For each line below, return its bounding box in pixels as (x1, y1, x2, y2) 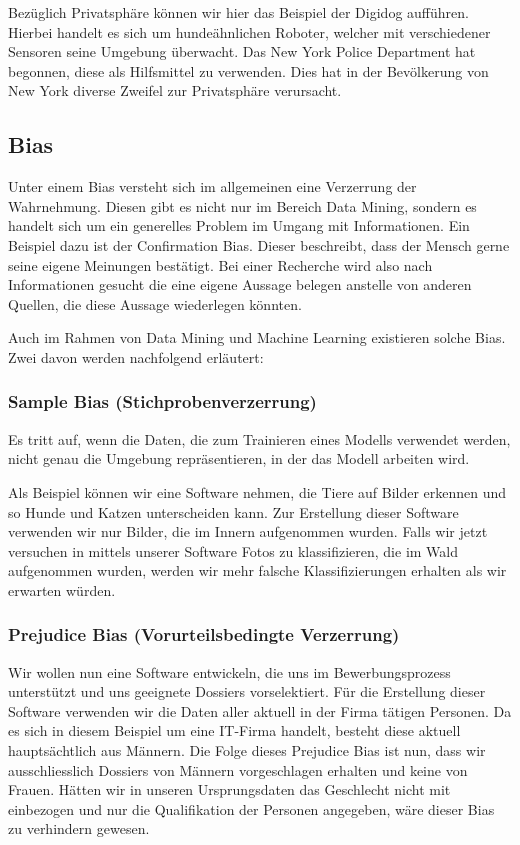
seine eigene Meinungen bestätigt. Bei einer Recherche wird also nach (8, 254, 433, 275)
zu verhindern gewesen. (8, 818, 150, 839)
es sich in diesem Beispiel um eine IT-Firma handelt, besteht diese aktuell (8, 720, 461, 741)
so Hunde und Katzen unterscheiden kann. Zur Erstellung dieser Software (8, 501, 459, 522)
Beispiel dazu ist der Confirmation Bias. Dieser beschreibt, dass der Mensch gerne (8, 234, 510, 255)
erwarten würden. (8, 579, 116, 600)
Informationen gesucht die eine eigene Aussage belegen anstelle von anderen (8, 274, 472, 295)
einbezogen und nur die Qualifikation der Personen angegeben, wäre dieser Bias (8, 798, 495, 819)
